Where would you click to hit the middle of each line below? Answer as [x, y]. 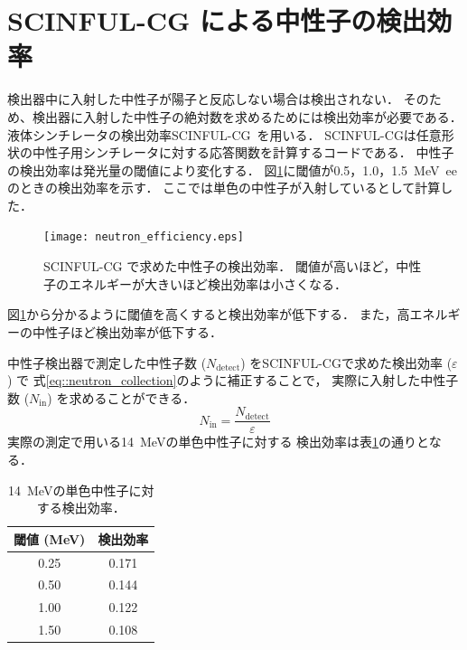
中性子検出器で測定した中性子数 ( [107, 362]
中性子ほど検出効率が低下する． [127, 331]
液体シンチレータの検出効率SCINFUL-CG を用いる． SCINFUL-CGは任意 [224, 134]
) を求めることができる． [121, 397]
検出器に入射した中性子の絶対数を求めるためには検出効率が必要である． [247, 116]
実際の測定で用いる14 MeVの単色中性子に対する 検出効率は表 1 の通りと [218, 442]
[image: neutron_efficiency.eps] [144, 237]
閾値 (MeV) [50, 538]
